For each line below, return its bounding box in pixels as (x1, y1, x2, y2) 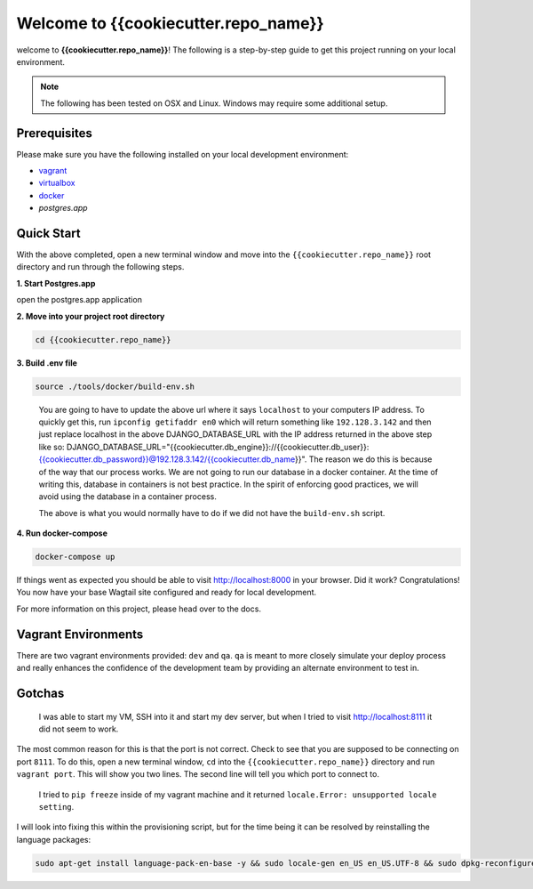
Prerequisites (16, 125, 92, 141)
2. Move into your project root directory (16, 311, 165, 321)
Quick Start (16, 226, 81, 240)
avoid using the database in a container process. (38, 491, 217, 502)
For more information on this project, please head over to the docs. (16, 603, 262, 614)
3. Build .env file (16, 357, 77, 368)
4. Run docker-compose (16, 528, 108, 538)
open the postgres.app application (16, 295, 142, 305)
